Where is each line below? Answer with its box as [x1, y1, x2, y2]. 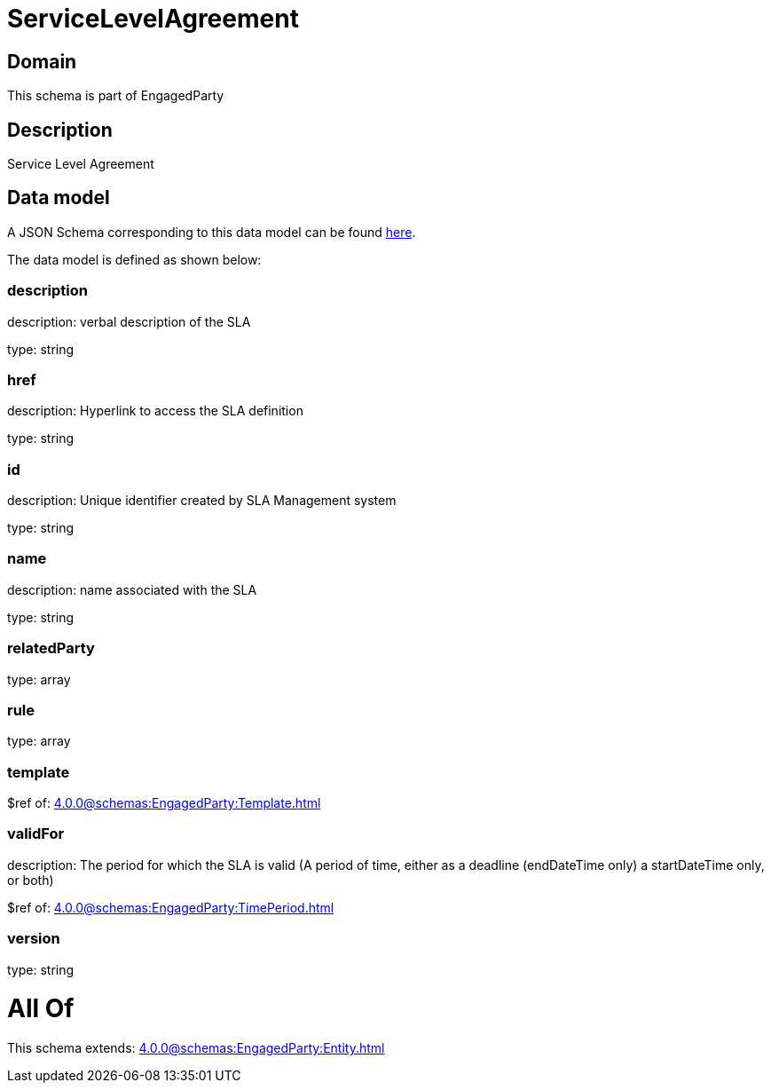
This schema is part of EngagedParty [7, 88, 224, 104]
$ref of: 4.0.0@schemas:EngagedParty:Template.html [7, 795, 321, 811]
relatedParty [7, 639, 95, 658]
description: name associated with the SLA [7, 581, 257, 597]
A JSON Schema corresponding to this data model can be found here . [7, 224, 416, 240]
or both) [7, 872, 54, 888]
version [7, 929, 60, 948]
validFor [7, 825, 65, 843]
